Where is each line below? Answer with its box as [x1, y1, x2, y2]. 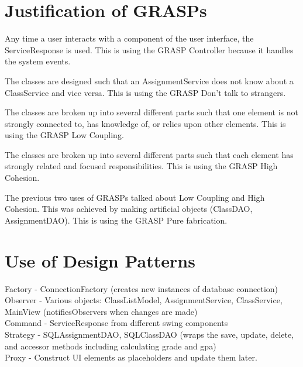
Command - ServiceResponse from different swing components [5, 317, 228, 329]
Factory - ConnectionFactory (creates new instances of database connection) [5, 282, 278, 294]
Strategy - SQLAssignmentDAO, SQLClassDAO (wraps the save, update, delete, [5, 328, 294, 340]
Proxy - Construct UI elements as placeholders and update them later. [5, 351, 257, 363]
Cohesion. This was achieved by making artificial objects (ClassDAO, [5, 203, 253, 215]
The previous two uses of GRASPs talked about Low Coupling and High [5, 191, 265, 203]
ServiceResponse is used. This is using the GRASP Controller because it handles [5, 43, 294, 56]
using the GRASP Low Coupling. [5, 129, 124, 141]
